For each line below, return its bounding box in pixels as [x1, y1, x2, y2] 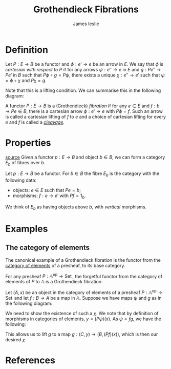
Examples [5, 223, 48, 235]
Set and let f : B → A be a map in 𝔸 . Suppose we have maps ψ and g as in [5, 295, 162, 301]
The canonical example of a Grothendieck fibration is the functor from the [5, 257, 161, 263]
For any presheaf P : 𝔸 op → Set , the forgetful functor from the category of [5, 272, 163, 279]
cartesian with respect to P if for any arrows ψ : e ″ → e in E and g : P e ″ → [5, 66, 161, 72]
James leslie [73, 21, 99, 27]
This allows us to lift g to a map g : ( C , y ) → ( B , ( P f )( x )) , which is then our [5, 331, 158, 337]
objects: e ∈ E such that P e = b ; [12, 187, 81, 193]
